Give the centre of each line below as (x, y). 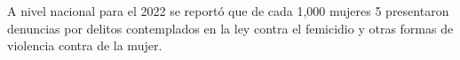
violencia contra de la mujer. (85, 45)
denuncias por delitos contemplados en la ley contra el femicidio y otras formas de (230, 28)
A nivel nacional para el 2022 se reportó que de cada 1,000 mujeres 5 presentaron (228, 11)
